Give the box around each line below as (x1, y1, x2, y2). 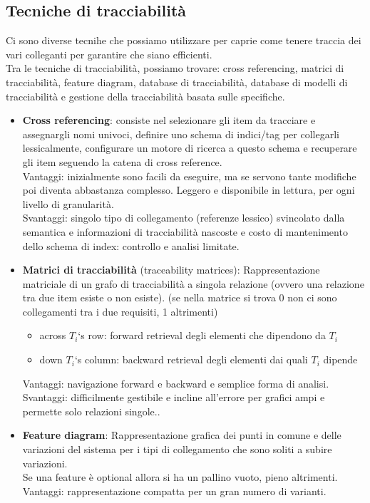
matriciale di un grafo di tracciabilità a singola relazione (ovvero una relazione (22, 276, 364, 291)
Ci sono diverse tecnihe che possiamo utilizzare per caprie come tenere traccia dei (6, 33, 361, 48)
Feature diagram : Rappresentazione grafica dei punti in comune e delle (22, 427, 341, 442)
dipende (323, 352, 358, 367)
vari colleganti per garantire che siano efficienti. (6, 46, 212, 61)
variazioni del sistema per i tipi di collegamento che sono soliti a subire (22, 442, 332, 457)
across (39, 328, 66, 343)
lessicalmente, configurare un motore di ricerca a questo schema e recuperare (22, 140, 357, 155)
